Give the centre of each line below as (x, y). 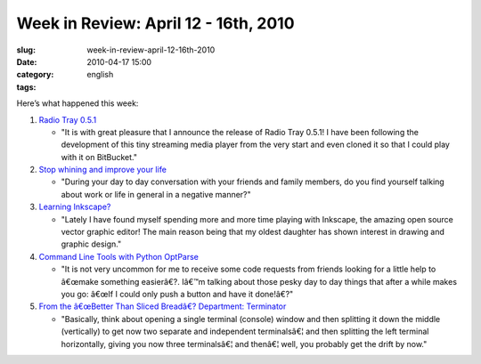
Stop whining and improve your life (102, 170)
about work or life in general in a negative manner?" (156, 194)
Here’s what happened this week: (77, 103)
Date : (27, 61)
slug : (26, 50)
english (100, 75)
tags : (26, 87)
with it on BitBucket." (99, 157)
